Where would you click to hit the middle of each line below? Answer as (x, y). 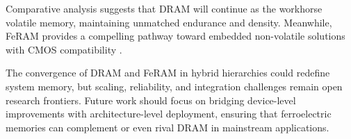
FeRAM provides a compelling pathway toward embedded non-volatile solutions (175, 36)
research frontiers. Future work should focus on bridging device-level (151, 100)
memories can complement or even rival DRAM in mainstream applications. (168, 127)
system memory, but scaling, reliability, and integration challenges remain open (174, 86)
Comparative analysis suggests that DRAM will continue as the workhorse (164, 8)
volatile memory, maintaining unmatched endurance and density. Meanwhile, (169, 22)
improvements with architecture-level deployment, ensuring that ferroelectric (169, 114)
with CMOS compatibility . (64, 49)
